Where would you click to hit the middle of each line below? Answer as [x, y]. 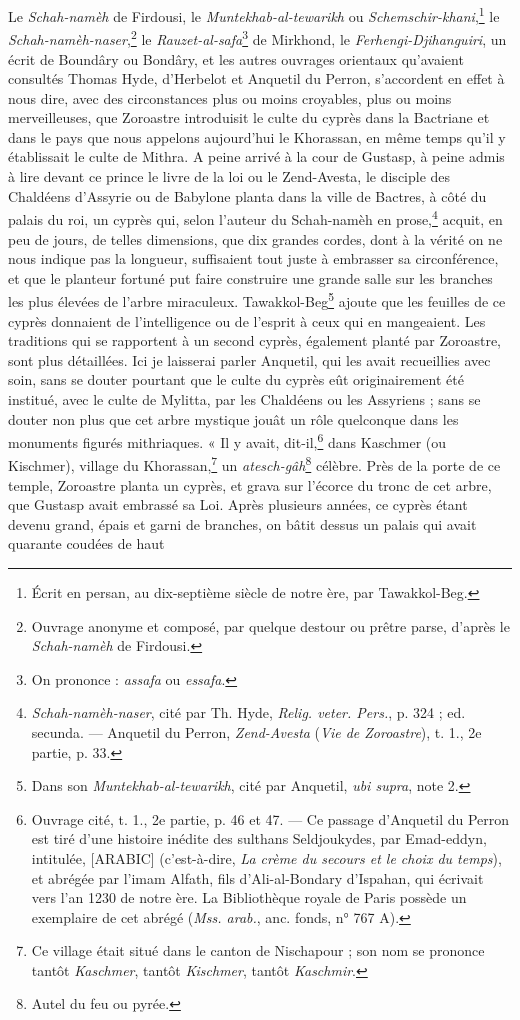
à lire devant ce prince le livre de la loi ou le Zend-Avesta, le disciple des [229, 176]
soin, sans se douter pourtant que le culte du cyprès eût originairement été [236, 379]
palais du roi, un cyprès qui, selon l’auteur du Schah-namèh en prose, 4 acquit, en [255, 217]
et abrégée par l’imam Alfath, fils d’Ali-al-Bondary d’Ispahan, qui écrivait [257, 877]
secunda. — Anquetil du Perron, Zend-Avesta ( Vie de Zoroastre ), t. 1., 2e [256, 731]
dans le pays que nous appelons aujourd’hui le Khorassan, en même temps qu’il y [257, 136]
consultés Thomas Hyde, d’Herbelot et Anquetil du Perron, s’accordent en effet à [256, 78]
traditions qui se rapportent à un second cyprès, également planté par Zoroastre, [254, 340]
